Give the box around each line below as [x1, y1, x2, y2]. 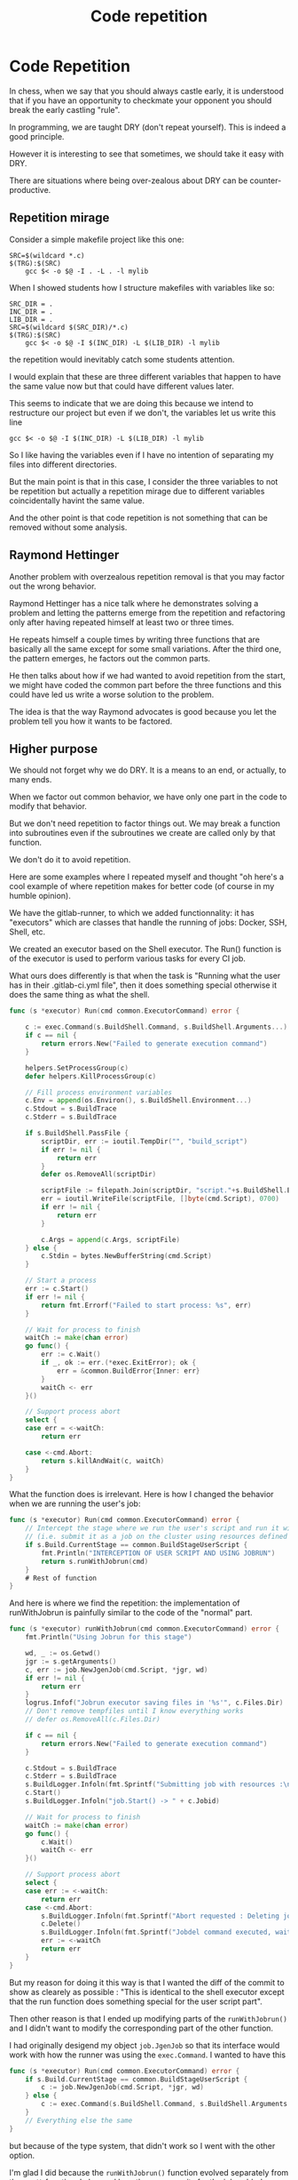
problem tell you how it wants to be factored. [9, 716, 173, 726]
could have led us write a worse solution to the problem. [9, 689, 215, 700]
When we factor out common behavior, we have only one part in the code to [9, 791, 287, 802]
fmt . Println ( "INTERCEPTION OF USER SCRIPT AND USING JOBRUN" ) [41, 1549, 276, 1558]
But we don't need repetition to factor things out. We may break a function [9, 818, 281, 829]
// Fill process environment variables [25, 1087, 173, 1097]
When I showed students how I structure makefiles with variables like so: [9, 282, 275, 293]
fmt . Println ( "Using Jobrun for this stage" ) [25, 1633, 192, 1642]
